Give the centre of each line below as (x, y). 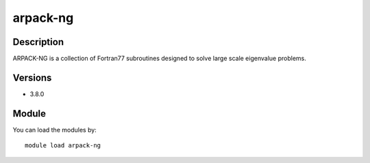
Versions (32, 77)
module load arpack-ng (63, 146)
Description (38, 42)
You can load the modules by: (55, 130)
